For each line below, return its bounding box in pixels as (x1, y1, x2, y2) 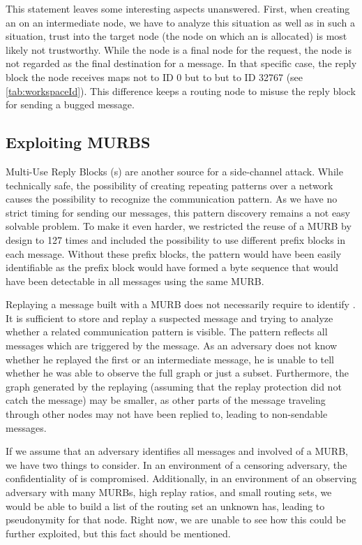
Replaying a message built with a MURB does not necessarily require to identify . (6, 297, 356, 312)
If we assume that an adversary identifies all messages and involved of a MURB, (6, 444, 348, 458)
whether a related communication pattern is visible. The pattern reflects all (6, 324, 328, 339)
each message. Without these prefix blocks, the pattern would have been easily (6, 246, 342, 261)
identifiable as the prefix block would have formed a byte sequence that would (6, 260, 339, 275)
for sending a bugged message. (6, 97, 135, 112)
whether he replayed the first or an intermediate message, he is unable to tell (6, 351, 335, 366)
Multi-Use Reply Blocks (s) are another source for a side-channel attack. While (6, 163, 343, 178)
